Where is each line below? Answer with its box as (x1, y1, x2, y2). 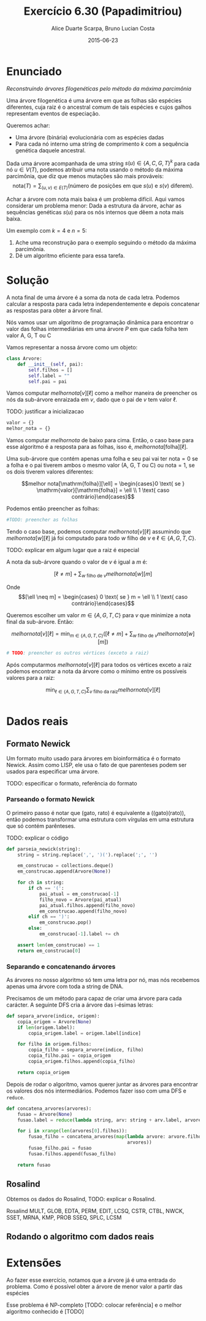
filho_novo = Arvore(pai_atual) (39, 897, 122, 903)
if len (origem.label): (17, 1024, 75, 1031)
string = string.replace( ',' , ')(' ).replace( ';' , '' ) (17, 852, 158, 858)
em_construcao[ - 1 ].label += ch (39, 931, 120, 937)
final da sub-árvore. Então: (6, 618, 74, 625)
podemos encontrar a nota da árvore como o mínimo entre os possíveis (6, 668, 187, 675)
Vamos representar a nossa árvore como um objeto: (6, 344, 138, 351)
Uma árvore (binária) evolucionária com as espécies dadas (15, 133, 164, 141)
